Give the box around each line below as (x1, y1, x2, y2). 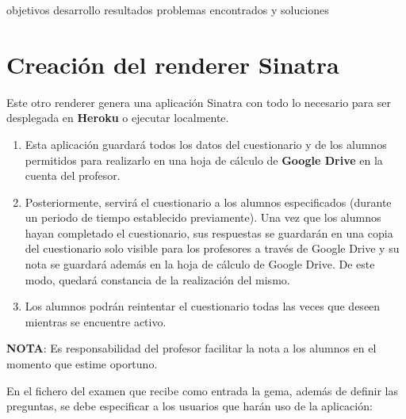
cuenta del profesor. (25, 167, 121, 184)
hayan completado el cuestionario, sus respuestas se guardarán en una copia (25, 224, 393, 241)
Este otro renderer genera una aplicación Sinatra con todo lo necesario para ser (6, 93, 391, 110)
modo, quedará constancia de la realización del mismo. (25, 271, 290, 288)
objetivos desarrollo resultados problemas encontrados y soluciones (6, 2, 329, 17)
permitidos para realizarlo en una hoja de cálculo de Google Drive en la (25, 151, 383, 168)
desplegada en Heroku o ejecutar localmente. (6, 109, 229, 126)
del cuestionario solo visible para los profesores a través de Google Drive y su (25, 240, 400, 257)
